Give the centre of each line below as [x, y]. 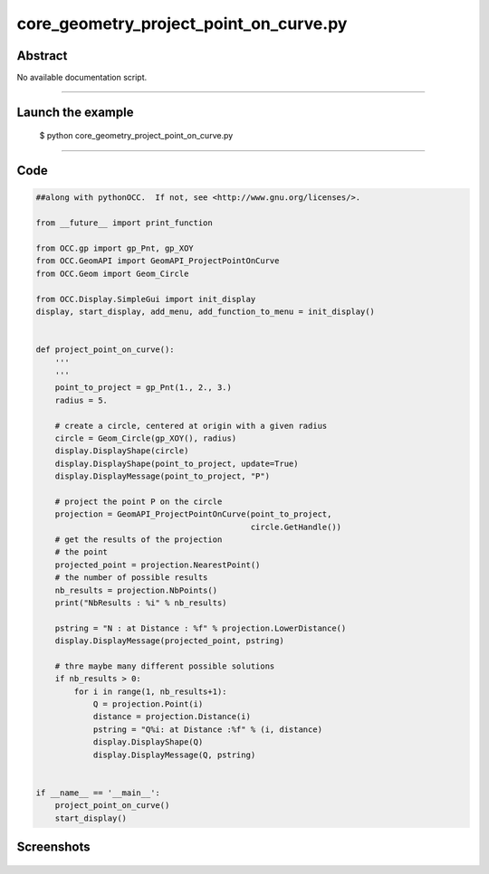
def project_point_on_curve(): [105, 350]
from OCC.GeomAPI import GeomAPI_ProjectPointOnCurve [158, 261]
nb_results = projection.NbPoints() [136, 590]
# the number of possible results [131, 578]
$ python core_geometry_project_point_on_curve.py [136, 136]
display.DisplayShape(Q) [148, 742]
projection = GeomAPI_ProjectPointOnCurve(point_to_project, [193, 514]
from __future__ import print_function [124, 223]
